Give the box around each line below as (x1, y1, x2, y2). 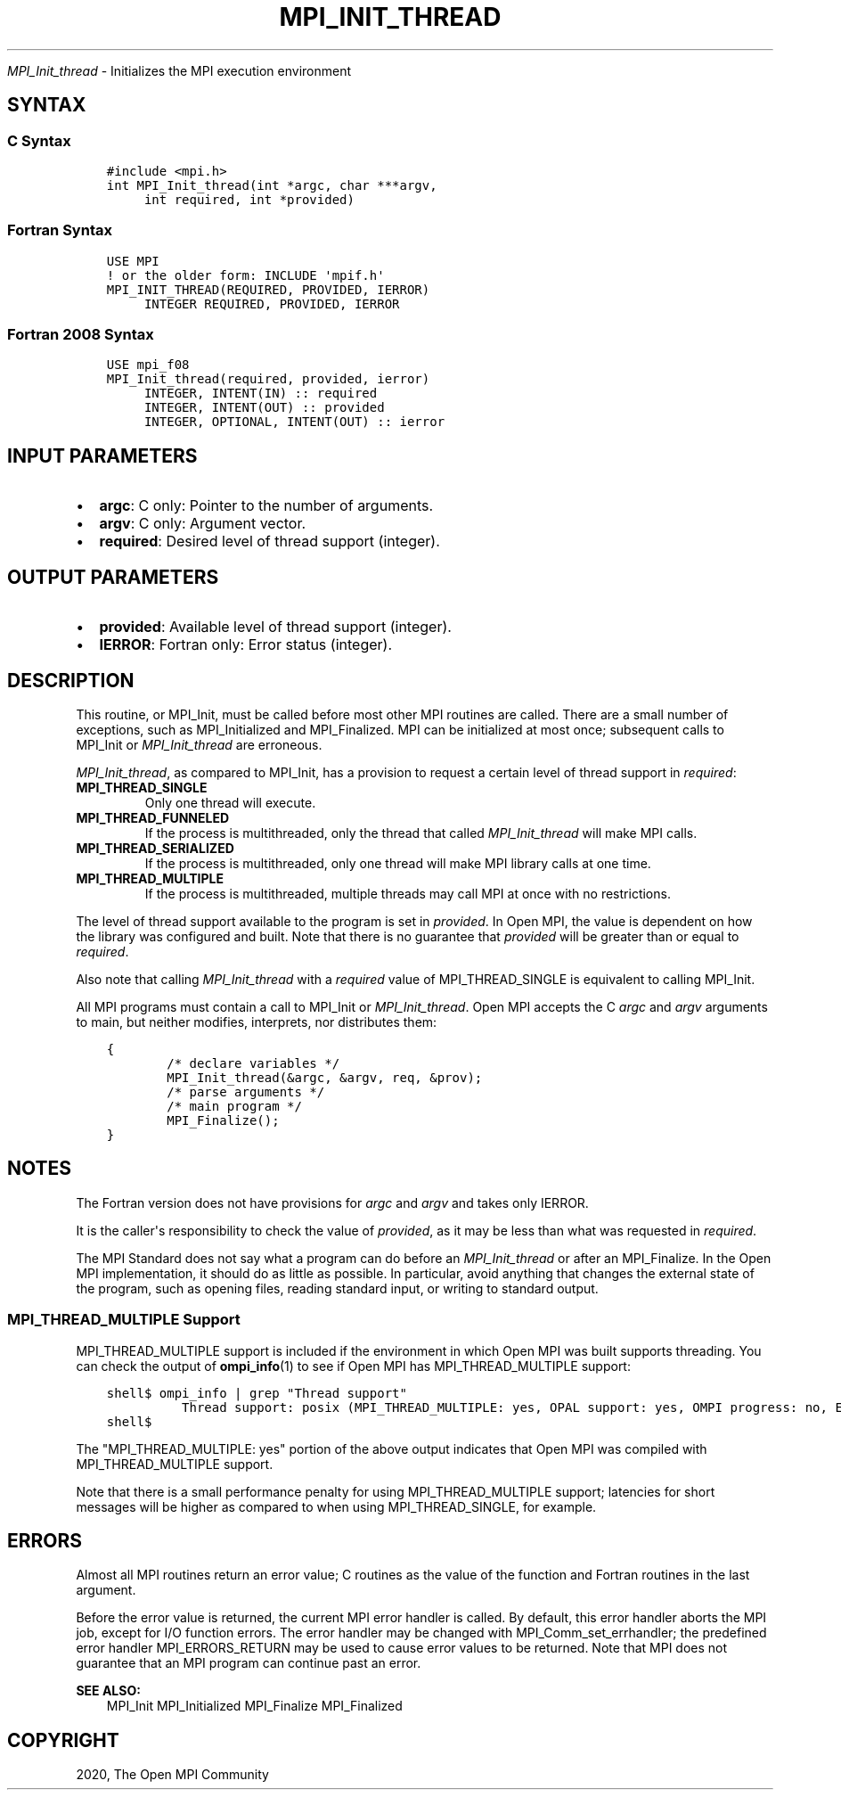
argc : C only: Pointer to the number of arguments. (99, 496, 434, 515)
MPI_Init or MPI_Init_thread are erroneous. (76, 737, 323, 752)
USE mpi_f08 (106, 357, 190, 373)
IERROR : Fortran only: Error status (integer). (99, 636, 392, 654)
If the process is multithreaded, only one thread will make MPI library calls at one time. (144, 856, 651, 871)
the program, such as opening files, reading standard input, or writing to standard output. (76, 1280, 599, 1296)
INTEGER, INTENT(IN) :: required (143, 386, 378, 401)
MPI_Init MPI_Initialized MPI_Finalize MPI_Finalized (106, 1698, 403, 1714)
